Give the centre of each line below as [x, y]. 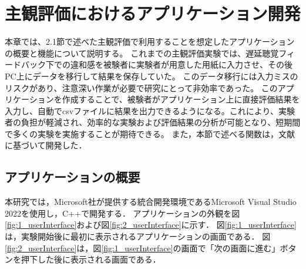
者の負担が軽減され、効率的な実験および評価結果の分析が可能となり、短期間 [153, 122]
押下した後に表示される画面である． [91, 259]
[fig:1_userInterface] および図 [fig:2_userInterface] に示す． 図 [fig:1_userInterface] [151, 225]
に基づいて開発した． [46, 145]
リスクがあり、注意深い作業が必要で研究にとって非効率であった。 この [141, 87]
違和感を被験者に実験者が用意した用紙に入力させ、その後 [181, 64]
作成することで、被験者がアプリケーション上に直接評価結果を [181, 99]
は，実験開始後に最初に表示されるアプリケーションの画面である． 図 [138, 236]
